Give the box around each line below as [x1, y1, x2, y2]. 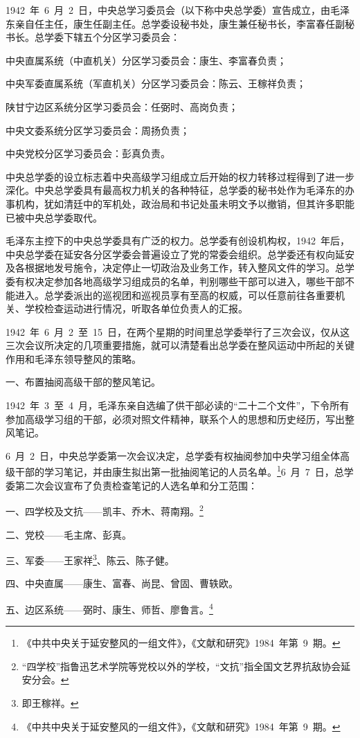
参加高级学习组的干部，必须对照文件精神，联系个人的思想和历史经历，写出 [6, 411, 345, 426]
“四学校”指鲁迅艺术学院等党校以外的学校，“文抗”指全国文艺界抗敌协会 [21, 658, 341, 673]
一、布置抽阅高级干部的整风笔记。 [6, 375, 161, 389]
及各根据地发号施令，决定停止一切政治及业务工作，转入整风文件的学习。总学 [6, 260, 354, 275]
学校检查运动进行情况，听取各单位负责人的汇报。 [24, 301, 248, 316]
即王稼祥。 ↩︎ [21, 696, 79, 710]
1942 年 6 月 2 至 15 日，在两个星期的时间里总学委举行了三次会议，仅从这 [6, 324, 350, 339]
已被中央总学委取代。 [6, 210, 102, 224]
